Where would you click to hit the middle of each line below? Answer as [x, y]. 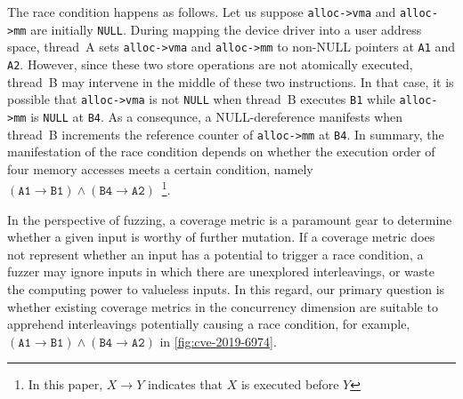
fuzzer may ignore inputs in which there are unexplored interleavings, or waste [221, 271]
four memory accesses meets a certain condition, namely [160, 168]
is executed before [290, 384]
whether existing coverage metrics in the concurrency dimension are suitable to [223, 306]
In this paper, [65, 384]
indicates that [185, 384]
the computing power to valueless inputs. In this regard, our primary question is [226, 289]
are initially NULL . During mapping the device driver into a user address [226, 29]
